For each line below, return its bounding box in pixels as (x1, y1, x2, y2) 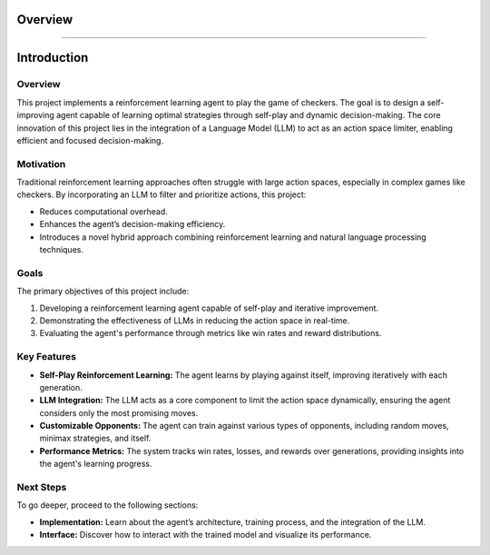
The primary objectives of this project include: (16, 286, 190, 297)
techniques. (39, 244, 83, 255)
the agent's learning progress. (39, 459, 153, 470)
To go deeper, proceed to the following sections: (16, 500, 199, 510)
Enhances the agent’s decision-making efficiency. (39, 219, 226, 230)
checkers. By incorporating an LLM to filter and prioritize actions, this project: (16, 189, 307, 200)
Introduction (16, 50, 89, 65)
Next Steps (16, 481, 67, 493)
